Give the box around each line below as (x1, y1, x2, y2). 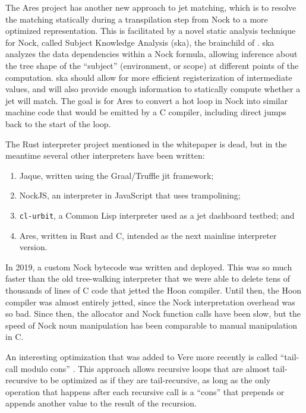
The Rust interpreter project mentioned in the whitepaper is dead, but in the (5, 137, 287, 150)
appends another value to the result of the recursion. (5, 397, 197, 409)
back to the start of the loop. (5, 117, 111, 130)
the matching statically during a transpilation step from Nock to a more (5, 12, 268, 25)
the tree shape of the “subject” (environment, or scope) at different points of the (5, 59, 299, 71)
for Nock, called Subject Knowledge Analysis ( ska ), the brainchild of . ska (5, 36, 275, 48)
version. (19, 241, 48, 253)
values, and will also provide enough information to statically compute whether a (5, 83, 301, 95)
